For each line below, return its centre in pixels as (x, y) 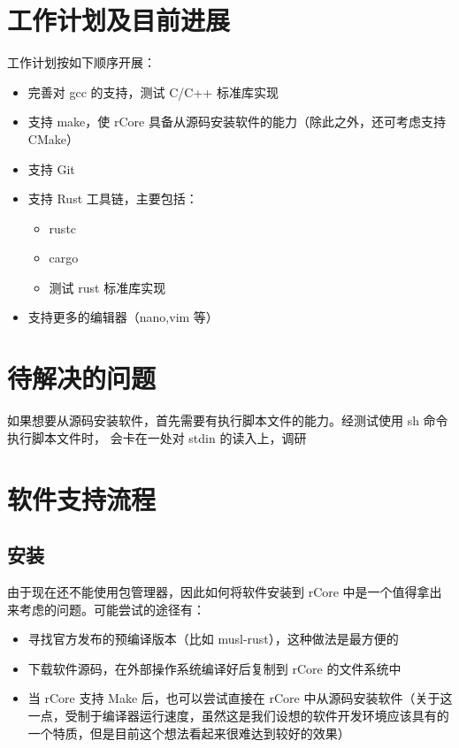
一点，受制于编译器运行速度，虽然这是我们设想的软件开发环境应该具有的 (238, 715)
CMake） (53, 138)
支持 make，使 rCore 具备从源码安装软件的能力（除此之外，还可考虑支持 (237, 122)
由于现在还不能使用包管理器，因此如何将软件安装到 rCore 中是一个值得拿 (218, 591)
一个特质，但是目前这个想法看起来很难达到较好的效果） (189, 733)
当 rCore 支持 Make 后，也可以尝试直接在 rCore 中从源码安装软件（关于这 (240, 698)
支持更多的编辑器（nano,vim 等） (123, 317)
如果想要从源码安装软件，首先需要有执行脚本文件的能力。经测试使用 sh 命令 (228, 420)
